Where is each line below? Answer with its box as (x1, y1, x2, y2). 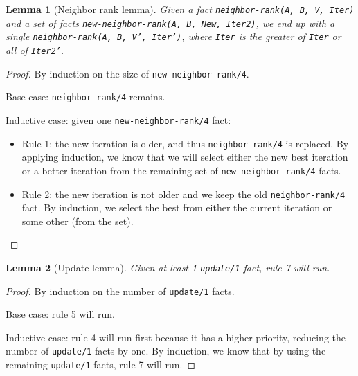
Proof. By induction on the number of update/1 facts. (6, 283, 235, 298)
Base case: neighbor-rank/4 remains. (6, 89, 165, 104)
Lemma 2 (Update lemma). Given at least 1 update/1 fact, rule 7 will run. (6, 260, 330, 274)
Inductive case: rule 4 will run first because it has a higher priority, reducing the (6, 330, 346, 344)
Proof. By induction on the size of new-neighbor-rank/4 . (6, 66, 249, 80)
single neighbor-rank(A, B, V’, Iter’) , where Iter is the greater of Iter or (6, 29, 341, 44)
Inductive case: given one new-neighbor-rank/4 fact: (6, 112, 231, 127)
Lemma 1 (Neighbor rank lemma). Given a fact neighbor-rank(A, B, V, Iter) (6, 2, 355, 16)
